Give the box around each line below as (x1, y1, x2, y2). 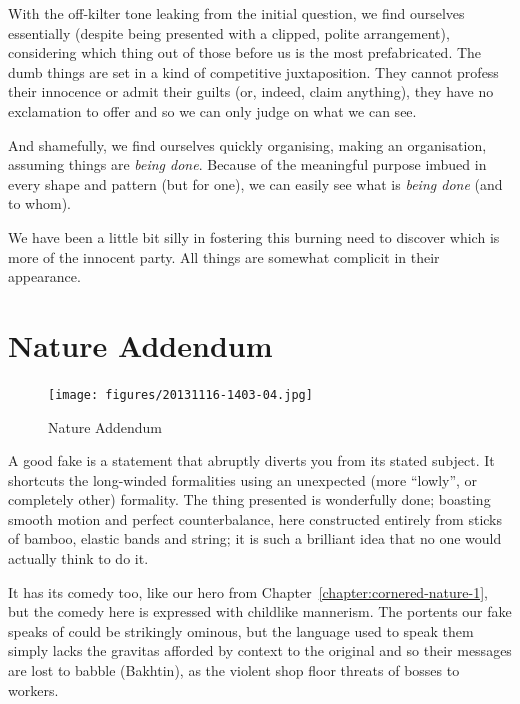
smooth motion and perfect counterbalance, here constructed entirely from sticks (8, 508, 503, 529)
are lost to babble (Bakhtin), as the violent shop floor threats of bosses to (8, 660, 460, 681)
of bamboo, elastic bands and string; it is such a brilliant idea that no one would (8, 528, 502, 549)
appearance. (8, 266, 81, 287)
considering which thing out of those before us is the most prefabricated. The (8, 42, 482, 63)
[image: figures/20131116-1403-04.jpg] (48, 387, 313, 402)
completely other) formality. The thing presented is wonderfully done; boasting (8, 489, 491, 510)
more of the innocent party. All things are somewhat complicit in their (8, 246, 440, 267)
